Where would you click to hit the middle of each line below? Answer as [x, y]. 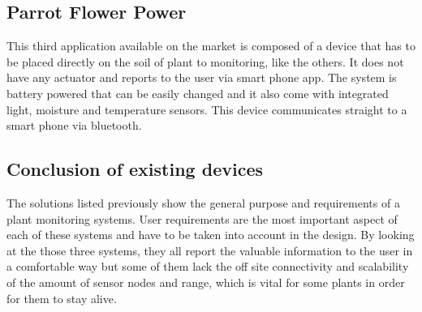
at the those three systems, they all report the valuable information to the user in [210, 250]
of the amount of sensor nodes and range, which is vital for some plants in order [206, 282]
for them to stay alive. [62, 298]
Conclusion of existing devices [135, 169]
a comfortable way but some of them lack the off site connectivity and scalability [208, 266]
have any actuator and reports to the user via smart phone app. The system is [202, 77]
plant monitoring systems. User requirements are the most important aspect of [202, 218]
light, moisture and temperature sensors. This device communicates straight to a [207, 109]
